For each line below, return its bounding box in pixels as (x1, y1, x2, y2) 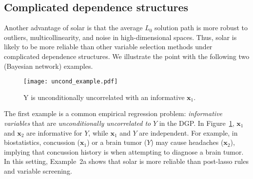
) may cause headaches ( (151, 137, 224, 147)
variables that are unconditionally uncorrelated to (4, 118, 151, 128)
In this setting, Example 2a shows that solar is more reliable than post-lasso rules (4, 156, 249, 166)
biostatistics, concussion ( (4, 137, 80, 147)
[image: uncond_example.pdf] (23, 78, 118, 85)
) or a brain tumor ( (87, 137, 147, 147)
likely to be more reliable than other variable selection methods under (4, 41, 213, 52)
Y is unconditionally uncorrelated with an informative (23, 92, 185, 102)
